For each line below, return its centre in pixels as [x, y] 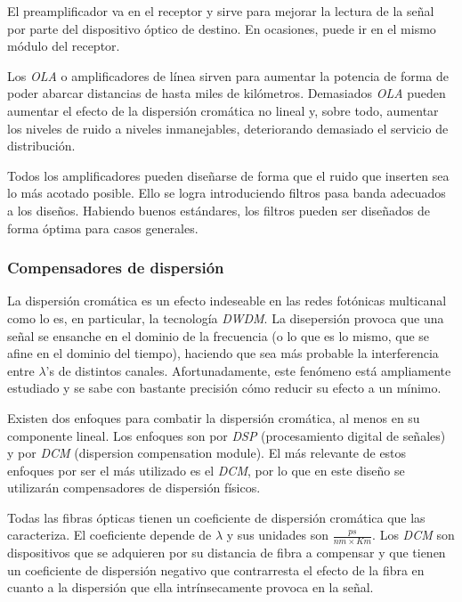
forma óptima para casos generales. [103, 228]
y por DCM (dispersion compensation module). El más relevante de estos [207, 453]
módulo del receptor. [64, 46]
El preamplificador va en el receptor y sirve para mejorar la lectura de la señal [221, 11]
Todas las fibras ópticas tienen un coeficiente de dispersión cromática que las [216, 517]
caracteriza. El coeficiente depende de [109, 535]
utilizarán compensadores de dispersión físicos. [134, 488]
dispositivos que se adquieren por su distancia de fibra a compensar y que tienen [227, 553]
